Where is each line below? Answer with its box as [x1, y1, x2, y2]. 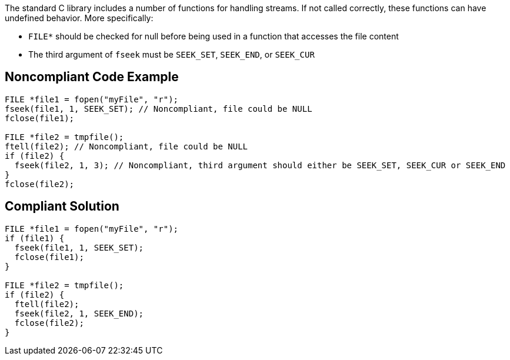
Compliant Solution [5, 199, 119, 214]
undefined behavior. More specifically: [5, 13, 154, 23]
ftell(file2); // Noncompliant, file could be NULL [5, 141, 248, 151]
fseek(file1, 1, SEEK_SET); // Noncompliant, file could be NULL [5, 104, 312, 114]
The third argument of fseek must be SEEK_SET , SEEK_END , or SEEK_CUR [28, 49, 315, 59]
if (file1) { [5, 233, 65, 243]
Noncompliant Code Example [5, 69, 179, 85]
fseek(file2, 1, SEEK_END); [14, 308, 144, 318]
